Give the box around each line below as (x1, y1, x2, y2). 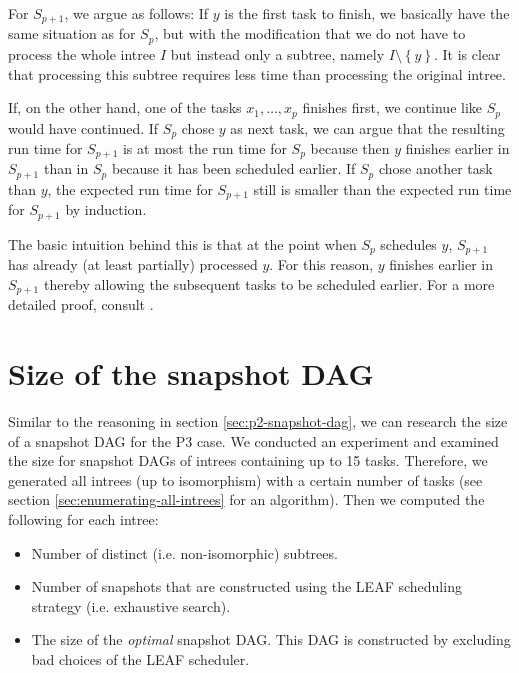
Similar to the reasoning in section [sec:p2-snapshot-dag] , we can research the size (8, 411, 508, 432)
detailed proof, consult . (8, 294, 154, 315)
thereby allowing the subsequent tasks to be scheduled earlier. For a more (43, 273, 495, 294)
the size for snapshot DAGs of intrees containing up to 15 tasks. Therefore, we (8, 450, 488, 471)
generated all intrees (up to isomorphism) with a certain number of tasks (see (8, 469, 483, 490)
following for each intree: (8, 509, 159, 529)
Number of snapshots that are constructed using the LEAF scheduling (31, 576, 462, 597)
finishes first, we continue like (302, 97, 483, 118)
